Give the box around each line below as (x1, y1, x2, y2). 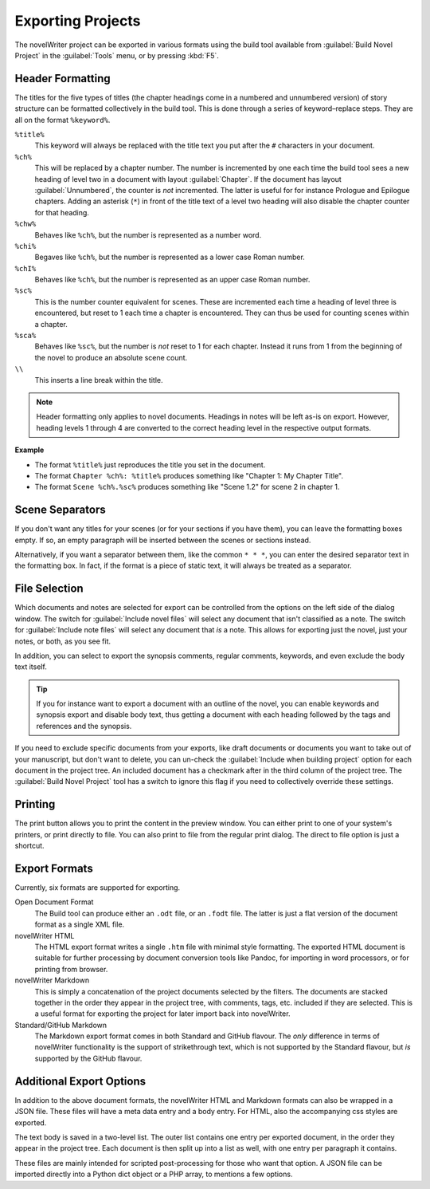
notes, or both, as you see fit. (14, 636, 111, 646)
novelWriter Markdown (14, 975, 90, 985)
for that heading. (34, 207, 89, 217)
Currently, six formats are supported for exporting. (14, 883, 181, 892)
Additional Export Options (14, 1074, 147, 1088)
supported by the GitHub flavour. (34, 1053, 143, 1063)
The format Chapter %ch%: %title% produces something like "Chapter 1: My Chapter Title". (34, 470, 344, 480)
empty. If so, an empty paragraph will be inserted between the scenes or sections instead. (14, 535, 311, 545)
